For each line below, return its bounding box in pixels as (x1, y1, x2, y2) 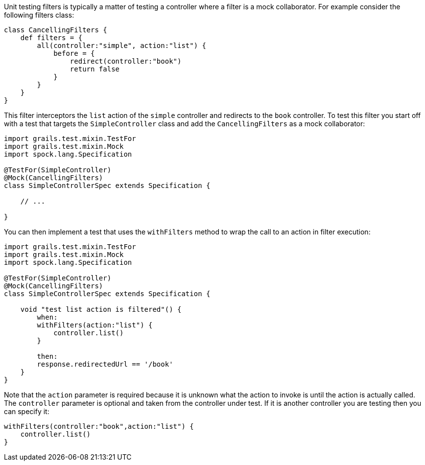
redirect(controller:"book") (70, 57, 182, 65)
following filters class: (4, 11, 74, 19)
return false (70, 65, 120, 73)
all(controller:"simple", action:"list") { (37, 42, 207, 49)
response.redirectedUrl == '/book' (37, 360, 173, 368)
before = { (53, 49, 95, 57)
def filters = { (20, 34, 83, 42)
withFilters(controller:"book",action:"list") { (4, 422, 194, 430)
